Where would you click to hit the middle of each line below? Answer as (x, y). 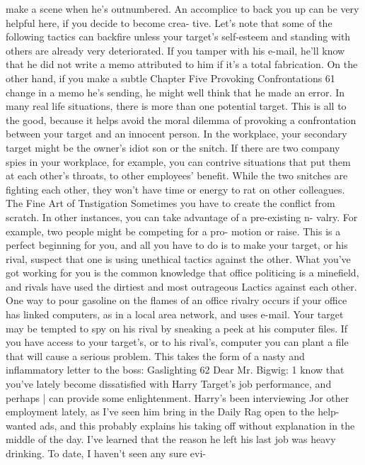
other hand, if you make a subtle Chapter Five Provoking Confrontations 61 (170, 78)
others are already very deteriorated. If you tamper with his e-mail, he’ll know (175, 50)
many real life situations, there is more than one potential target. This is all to (176, 106)
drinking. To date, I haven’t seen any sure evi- (106, 453)
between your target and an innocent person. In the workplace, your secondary (176, 134)
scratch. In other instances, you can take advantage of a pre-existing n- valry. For (182, 217)
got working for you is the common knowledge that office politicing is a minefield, (182, 273)
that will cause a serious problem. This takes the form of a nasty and (155, 355)
